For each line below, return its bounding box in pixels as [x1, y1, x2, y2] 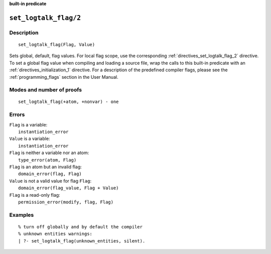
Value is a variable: [9, 136, 50, 142]
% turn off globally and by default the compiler [18, 224, 143, 229]
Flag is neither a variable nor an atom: [9, 150, 89, 156]
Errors [9, 111, 25, 118]
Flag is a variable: [9, 121, 48, 128]
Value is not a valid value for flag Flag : [9, 178, 92, 184]
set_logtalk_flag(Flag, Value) [18, 42, 95, 47]
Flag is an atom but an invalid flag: [9, 164, 82, 170]
